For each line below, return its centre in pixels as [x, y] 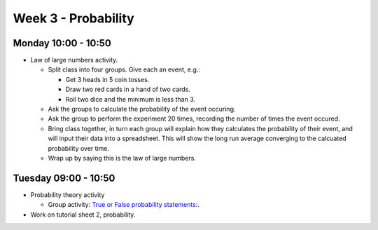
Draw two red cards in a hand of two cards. [128, 89]
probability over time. [79, 148]
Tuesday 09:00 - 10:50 [64, 178]
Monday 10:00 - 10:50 [62, 43]
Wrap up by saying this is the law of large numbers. [122, 158]
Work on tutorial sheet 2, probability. [83, 215]
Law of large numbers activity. [74, 60]
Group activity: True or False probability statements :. [124, 205]
